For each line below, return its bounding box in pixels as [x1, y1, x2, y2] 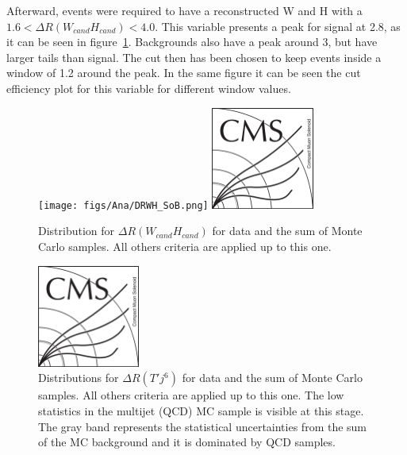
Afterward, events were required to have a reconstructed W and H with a [6, 2, 363, 18]
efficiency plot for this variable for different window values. [6, 79, 291, 96]
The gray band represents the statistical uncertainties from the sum [38, 418, 367, 434]
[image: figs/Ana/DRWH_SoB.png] [38, 199, 209, 211]
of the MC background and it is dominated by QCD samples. [38, 434, 336, 450]
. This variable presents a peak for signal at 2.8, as [155, 17, 401, 34]
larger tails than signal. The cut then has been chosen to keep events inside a [6, 48, 382, 65]
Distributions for [38, 369, 119, 386]
